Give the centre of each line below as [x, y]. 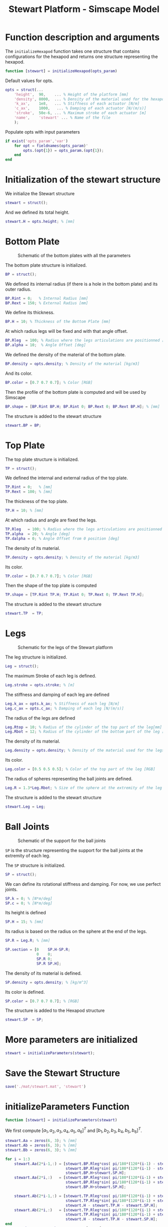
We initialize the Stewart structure [40, 194]
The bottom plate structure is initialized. [46, 265]
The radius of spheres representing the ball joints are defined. [69, 779]
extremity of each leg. [28, 855]
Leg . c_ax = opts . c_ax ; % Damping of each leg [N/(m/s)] [64, 708]
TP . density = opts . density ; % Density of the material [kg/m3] [72, 557]
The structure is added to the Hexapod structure [55, 1011]
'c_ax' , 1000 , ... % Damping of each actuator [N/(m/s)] [80, 109]
